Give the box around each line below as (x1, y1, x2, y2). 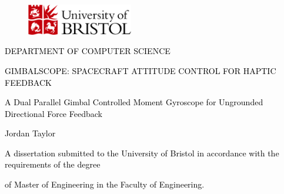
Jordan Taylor (5, 127, 56, 139)
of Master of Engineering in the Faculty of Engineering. (5, 178, 205, 190)
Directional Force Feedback (5, 107, 102, 119)
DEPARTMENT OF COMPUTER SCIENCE (5, 45, 171, 57)
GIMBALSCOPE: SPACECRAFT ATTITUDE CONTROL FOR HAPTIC (5, 64, 276, 76)
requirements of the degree (5, 158, 101, 170)
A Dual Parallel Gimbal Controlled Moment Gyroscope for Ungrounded (5, 96, 263, 108)
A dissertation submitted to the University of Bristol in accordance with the (5, 146, 279, 159)
